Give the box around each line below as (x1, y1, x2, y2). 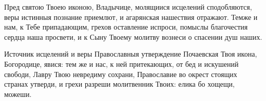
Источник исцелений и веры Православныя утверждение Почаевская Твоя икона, (4, 48, 257, 59)
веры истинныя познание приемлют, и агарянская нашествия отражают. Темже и (4, 11, 258, 22)
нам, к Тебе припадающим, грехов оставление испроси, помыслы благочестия (4, 21, 248, 32)
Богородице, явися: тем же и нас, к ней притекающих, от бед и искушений (4, 58, 239, 69)
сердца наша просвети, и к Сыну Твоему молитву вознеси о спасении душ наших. (4, 31, 262, 42)
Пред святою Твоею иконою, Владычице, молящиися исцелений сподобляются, (4, 2, 252, 12)
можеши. (4, 88, 32, 99)
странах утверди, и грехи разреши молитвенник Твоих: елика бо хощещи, (4, 79, 235, 89)
